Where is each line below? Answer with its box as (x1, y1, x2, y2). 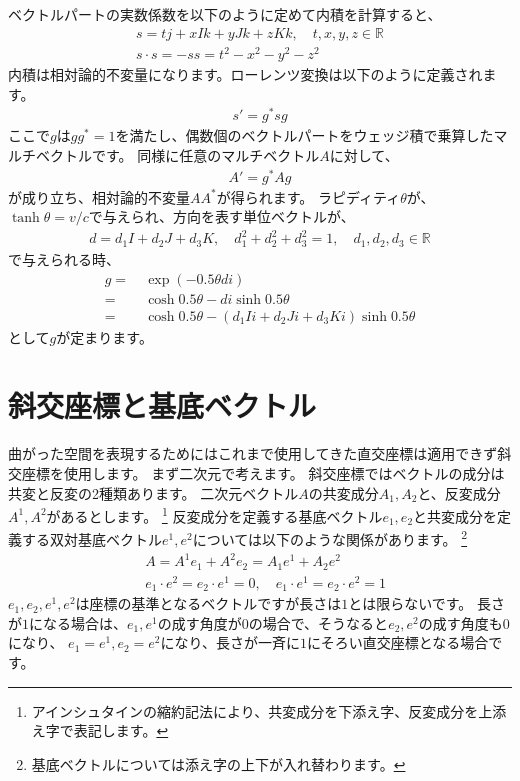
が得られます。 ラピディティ (216, 186, 401, 207)
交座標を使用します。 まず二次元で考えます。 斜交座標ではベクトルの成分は (8, 462, 505, 483)
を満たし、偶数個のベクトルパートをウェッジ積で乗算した (115, 125, 494, 146)
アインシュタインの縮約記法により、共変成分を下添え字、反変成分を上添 (31, 700, 507, 721)
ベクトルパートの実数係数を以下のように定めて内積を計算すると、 (8, 4, 442, 24)
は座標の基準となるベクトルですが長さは (75, 593, 342, 614)
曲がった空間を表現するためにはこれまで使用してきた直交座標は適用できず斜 (8, 443, 512, 464)
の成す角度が (157, 612, 242, 633)
